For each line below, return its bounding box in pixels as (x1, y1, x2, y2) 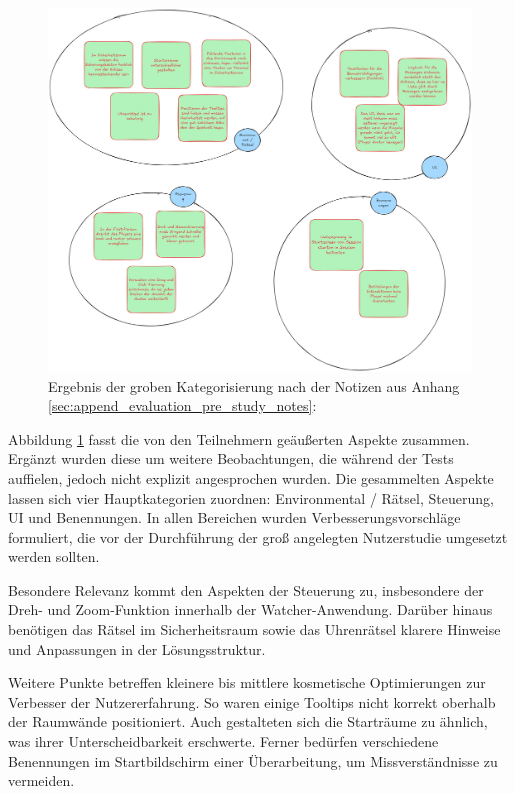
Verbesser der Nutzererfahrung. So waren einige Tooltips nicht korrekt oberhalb (8, 691, 496, 712)
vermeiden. (8, 770, 75, 791)
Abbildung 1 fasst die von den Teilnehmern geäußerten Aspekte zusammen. (8, 428, 470, 449)
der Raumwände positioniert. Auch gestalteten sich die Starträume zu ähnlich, (8, 711, 488, 732)
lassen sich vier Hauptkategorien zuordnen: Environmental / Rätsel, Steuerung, (8, 487, 494, 508)
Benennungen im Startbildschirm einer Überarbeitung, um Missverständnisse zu (8, 750, 498, 771)
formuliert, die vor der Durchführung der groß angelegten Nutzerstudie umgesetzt (8, 526, 508, 547)
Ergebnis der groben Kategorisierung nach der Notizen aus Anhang (48, 375, 460, 396)
